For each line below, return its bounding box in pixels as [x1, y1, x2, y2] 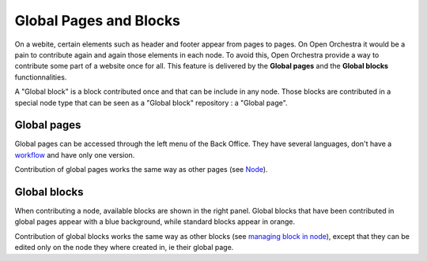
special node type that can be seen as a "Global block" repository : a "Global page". [14, 98, 288, 107]
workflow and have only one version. [14, 150, 135, 159]
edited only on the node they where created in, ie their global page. [14, 243, 234, 252]
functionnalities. [14, 72, 67, 82]
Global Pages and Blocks [14, 12, 181, 29]
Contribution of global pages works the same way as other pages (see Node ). [14, 165, 268, 174]
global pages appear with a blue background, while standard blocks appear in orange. [14, 217, 296, 226]
